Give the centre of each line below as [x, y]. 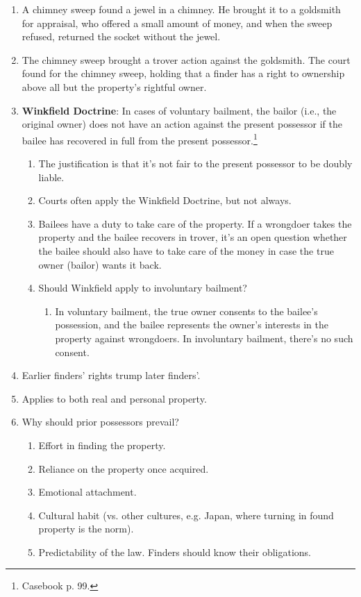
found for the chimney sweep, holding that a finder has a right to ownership [183, 73]
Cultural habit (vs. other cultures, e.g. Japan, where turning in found [186, 515]
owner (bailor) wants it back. [100, 264]
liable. [51, 177]
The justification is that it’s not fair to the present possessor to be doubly [195, 163]
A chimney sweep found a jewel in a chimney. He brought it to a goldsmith [181, 9]
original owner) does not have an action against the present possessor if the [182, 124]
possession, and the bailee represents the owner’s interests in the [192, 325]
